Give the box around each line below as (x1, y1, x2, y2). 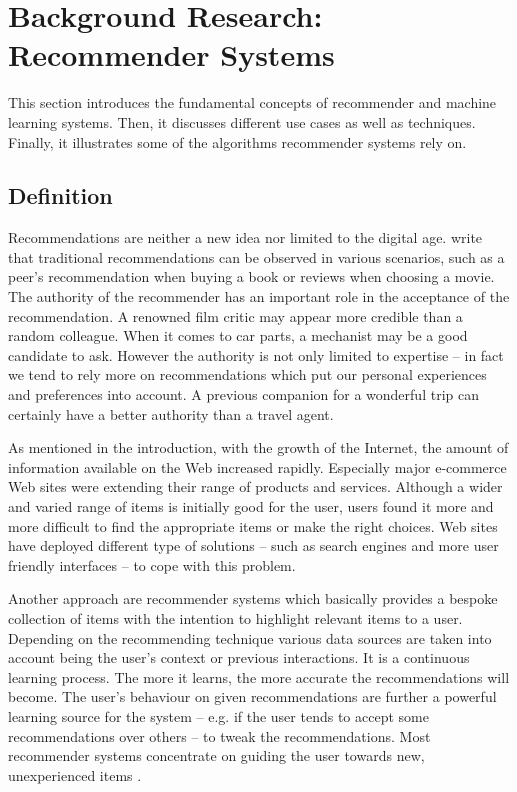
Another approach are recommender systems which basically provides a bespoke (8, 588, 498, 609)
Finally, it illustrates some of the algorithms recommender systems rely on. (8, 131, 467, 152)
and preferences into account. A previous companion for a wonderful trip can (8, 384, 479, 405)
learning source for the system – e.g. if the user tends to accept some (8, 705, 429, 726)
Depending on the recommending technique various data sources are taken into (8, 627, 492, 648)
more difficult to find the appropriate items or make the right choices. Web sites (8, 515, 498, 536)
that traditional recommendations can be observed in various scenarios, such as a (8, 246, 505, 267)
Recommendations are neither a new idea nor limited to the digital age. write (8, 227, 483, 248)
